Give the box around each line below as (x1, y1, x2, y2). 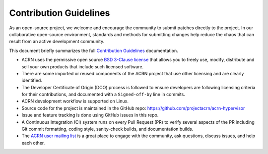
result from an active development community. (9, 39, 105, 45)
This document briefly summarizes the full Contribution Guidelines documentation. (9, 48, 178, 53)
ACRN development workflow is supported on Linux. (21, 98, 129, 104)
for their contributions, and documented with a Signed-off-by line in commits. (21, 92, 186, 98)
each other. (21, 140, 45, 146)
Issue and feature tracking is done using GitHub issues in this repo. (21, 112, 159, 118)
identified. (21, 77, 42, 84)
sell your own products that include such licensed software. (21, 63, 144, 69)
